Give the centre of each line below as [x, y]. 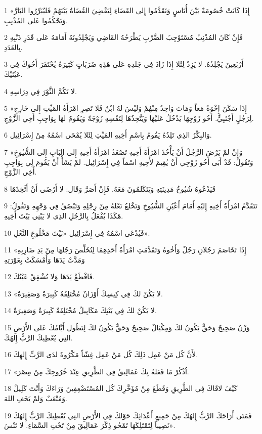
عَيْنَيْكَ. [13, 74]
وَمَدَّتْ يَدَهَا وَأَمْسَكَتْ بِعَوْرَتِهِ [45, 259]
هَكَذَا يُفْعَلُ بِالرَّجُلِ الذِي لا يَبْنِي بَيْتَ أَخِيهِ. [64, 215]
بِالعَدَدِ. [13, 47]
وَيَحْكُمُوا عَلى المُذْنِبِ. [36, 20]
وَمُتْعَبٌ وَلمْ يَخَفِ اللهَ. [36, 398]
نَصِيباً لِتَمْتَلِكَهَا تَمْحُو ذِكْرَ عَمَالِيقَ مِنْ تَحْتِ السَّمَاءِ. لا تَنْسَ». [90, 425]
